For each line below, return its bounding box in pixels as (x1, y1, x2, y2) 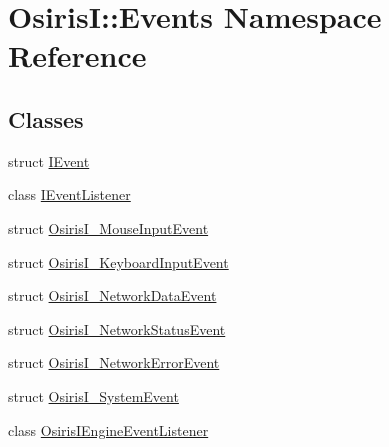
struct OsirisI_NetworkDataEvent (8, 285, 217, 306)
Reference (8, 35, 147, 76)
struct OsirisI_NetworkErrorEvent (8, 352, 220, 373)
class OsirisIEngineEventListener (8, 419, 209, 440)
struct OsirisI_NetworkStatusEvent (8, 318, 226, 339)
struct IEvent (8, 150, 90, 171)
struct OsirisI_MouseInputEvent (8, 217, 209, 238)
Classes (8, 103, 84, 134)
